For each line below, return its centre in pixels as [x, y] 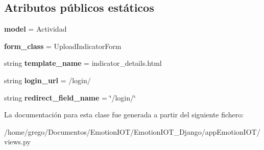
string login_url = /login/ [47, 80]
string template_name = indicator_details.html [83, 63]
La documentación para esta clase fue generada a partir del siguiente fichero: [124, 115]
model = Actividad [35, 29]
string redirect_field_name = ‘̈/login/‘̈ [70, 97]
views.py [17, 142]
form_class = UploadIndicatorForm [63, 46]
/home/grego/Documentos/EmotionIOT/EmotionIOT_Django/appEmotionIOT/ [132, 131]
